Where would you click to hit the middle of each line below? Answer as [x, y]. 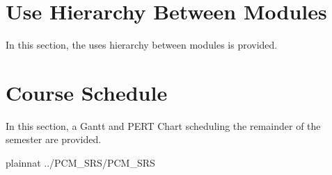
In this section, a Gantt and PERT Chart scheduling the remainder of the [163, 125]
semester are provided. [54, 139]
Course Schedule [87, 92]
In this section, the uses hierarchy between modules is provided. [142, 45]
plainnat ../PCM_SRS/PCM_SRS [80, 163]
